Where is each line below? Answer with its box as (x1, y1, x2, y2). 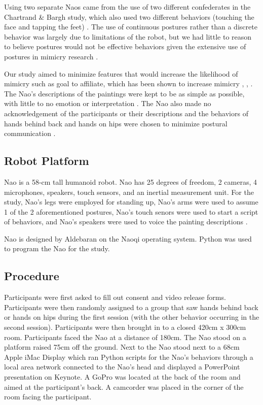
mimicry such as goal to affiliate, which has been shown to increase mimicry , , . (4, 78, 253, 89)
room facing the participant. (4, 391, 92, 402)
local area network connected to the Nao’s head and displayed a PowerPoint (4, 361, 240, 372)
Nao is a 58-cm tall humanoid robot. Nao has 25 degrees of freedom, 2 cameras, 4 (4, 176, 257, 187)
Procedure (4, 268, 59, 284)
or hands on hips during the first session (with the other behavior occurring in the (4, 312, 259, 322)
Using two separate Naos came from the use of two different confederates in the (4, 2, 251, 12)
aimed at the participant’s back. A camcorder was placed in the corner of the (4, 381, 244, 392)
